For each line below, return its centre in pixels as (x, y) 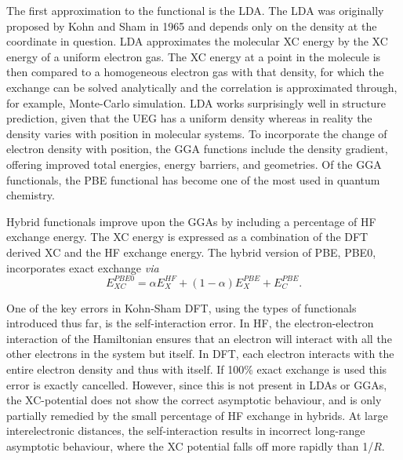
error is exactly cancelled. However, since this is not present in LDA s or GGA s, (197, 384)
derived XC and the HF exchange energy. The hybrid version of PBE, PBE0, (191, 252)
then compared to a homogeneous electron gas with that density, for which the (195, 72)
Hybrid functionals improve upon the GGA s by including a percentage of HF (191, 221)
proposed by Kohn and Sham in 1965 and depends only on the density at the (192, 26)
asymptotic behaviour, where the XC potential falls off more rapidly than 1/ (190, 445)
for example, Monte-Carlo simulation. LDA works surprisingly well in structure (196, 102)
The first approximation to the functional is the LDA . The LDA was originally (195, 10)
